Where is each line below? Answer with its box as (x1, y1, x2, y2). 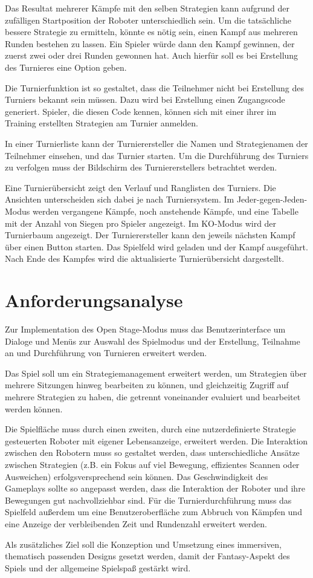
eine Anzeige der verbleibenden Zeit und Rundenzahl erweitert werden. (5, 517, 267, 530)
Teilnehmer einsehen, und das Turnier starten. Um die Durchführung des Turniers (5, 149, 309, 161)
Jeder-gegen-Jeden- (236, 193, 308, 206)
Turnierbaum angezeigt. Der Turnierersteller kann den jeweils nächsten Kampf (5, 229, 295, 241)
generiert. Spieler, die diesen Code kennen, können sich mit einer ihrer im (5, 105, 277, 117)
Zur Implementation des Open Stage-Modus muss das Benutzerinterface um (5, 323, 286, 335)
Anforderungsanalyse (5, 288, 183, 313)
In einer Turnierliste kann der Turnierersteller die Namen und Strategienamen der (5, 137, 308, 149)
